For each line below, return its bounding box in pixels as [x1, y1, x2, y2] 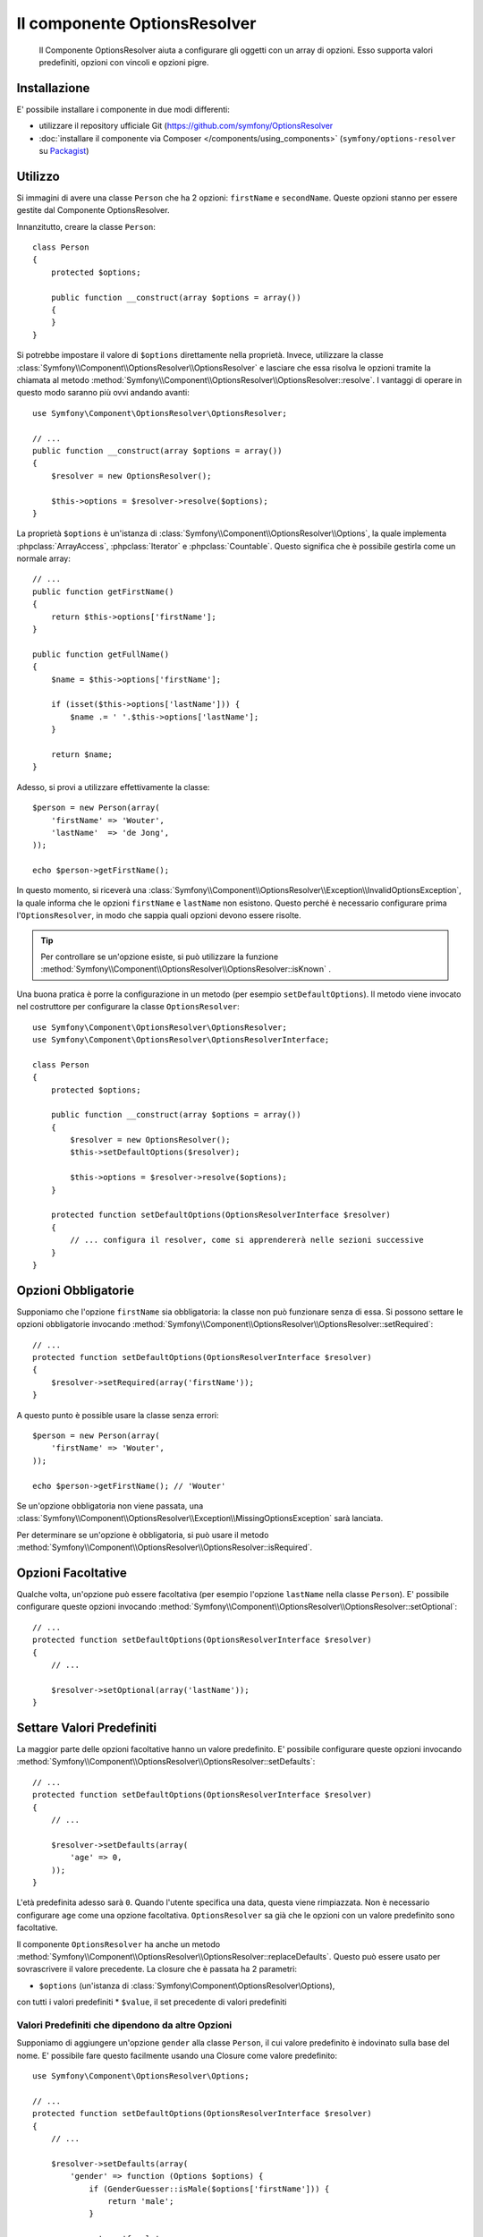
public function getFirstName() [32, 586, 174, 597]
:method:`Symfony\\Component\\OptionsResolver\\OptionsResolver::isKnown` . [40, 964, 331, 974]
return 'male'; [107, 2196, 174, 2206]
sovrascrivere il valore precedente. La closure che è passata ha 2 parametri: [16, 1964, 297, 1975]
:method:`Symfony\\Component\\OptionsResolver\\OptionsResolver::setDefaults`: [16, 1756, 316, 1767]
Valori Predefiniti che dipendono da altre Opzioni [16, 2019, 233, 2031]
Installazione [16, 81, 90, 96]
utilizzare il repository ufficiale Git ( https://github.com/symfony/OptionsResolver [38, 121, 334, 132]
